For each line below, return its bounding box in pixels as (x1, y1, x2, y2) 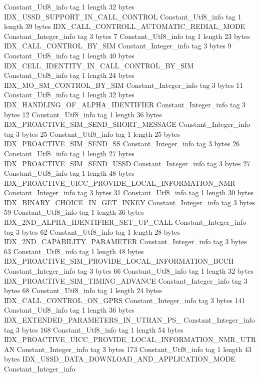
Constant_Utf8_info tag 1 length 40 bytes (4, 50, 134, 60)
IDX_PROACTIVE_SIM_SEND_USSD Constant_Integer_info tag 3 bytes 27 (4, 158, 250, 168)
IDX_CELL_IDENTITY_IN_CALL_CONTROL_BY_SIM (4, 60, 193, 70)
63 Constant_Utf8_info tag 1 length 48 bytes (4, 246, 144, 256)
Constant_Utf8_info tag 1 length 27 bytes (4, 148, 134, 158)
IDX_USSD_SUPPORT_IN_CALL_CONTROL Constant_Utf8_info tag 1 (4, 11, 241, 21)
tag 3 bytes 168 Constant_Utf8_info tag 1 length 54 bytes (4, 324, 183, 335)
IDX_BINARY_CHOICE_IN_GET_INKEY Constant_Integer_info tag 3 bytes (4, 197, 255, 207)
